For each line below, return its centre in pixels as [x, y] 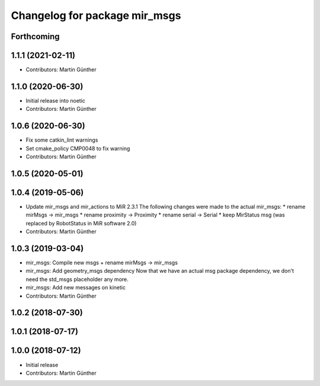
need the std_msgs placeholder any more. [77, 279]
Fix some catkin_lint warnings [62, 140]
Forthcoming [35, 36]
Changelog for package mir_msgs [96, 15]
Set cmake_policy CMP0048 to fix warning [78, 148]
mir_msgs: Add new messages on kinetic [76, 288]
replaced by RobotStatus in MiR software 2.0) [81, 223]
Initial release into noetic [56, 100]
